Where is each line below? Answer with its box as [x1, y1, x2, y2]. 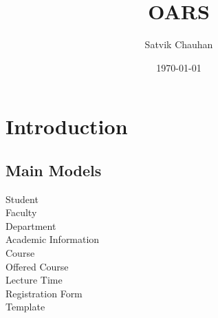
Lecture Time [6, 273, 63, 287]
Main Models [6, 159, 102, 180]
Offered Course [6, 259, 69, 273]
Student [6, 191, 39, 206]
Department [6, 218, 56, 233]
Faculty [6, 205, 37, 220]
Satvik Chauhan [144, 37, 213, 52]
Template [6, 299, 45, 314]
